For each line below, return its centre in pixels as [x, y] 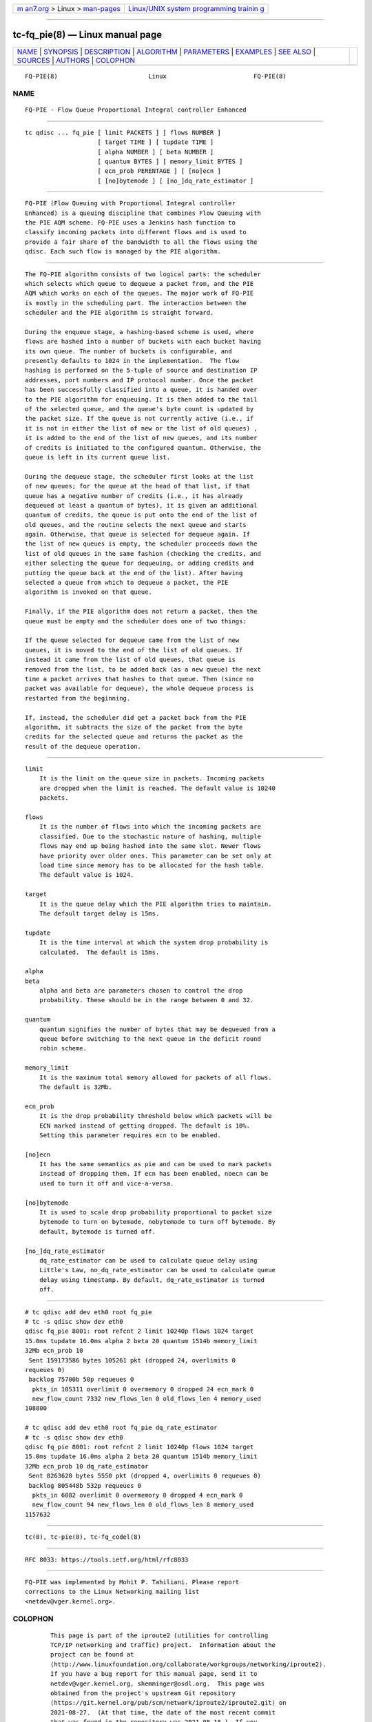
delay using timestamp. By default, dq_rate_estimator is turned [152, 1280]
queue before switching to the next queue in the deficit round [150, 1039]
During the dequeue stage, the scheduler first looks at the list [139, 476]
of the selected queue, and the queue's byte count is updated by [139, 409]
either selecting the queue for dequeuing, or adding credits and [139, 563]
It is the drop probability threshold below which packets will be [155, 1116]
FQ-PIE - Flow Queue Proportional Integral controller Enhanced [136, 110]
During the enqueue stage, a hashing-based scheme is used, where [139, 332]
